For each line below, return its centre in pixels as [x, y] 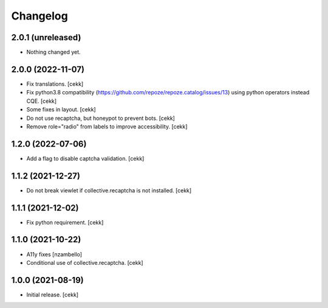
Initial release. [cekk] [53, 295]
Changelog [39, 16]
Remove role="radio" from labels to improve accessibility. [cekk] [107, 126]
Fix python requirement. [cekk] [65, 222]
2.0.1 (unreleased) [46, 37]
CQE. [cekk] [42, 101]
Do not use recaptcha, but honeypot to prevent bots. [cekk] [101, 118]
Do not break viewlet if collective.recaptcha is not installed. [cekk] [109, 190]
